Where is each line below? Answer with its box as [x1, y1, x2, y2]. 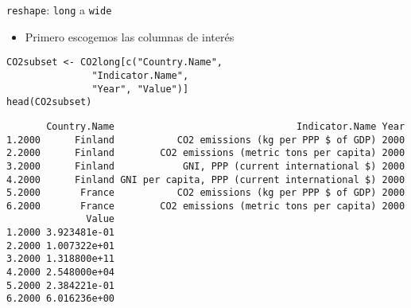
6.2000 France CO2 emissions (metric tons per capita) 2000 [6, 200, 405, 212]
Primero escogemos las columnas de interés [25, 28, 235, 45]
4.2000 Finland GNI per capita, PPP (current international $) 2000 [6, 173, 405, 185]
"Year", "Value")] [91, 83, 189, 95]
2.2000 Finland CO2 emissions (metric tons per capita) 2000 [6, 147, 405, 159]
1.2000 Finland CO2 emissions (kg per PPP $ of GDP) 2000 [6, 134, 405, 146]
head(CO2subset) [6, 96, 92, 108]
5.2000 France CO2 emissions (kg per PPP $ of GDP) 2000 [6, 187, 405, 199]
